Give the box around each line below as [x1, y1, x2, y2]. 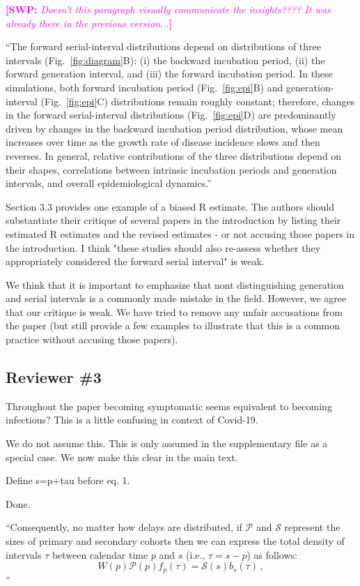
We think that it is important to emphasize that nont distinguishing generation [6, 277, 344, 292]
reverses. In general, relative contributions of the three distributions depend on [6, 148, 342, 163]
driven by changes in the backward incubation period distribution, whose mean [6, 121, 343, 135]
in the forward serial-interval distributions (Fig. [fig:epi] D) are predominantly [6, 107, 336, 122]
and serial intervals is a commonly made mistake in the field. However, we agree [6, 291, 347, 306]
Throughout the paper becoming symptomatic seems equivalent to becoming [6, 398, 332, 413]
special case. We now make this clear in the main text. [6, 449, 238, 464]
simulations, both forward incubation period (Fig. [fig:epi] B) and [6, 80, 283, 94]
